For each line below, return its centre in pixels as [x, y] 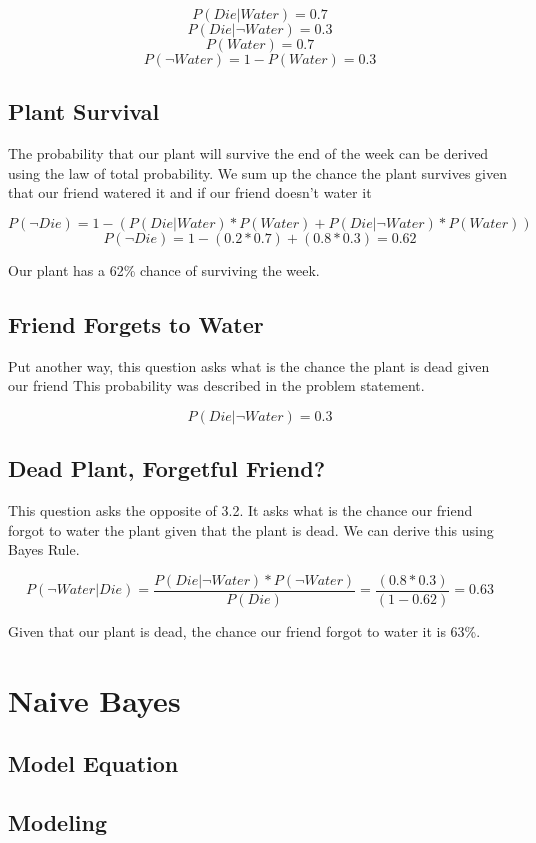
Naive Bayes [94, 699]
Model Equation [93, 763]
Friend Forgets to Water [136, 323]
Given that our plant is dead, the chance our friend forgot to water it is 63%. [244, 631]
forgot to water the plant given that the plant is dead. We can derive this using [251, 529]
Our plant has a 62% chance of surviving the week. [164, 269]
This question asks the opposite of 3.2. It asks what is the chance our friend [240, 510]
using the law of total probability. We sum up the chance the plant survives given [257, 172]
